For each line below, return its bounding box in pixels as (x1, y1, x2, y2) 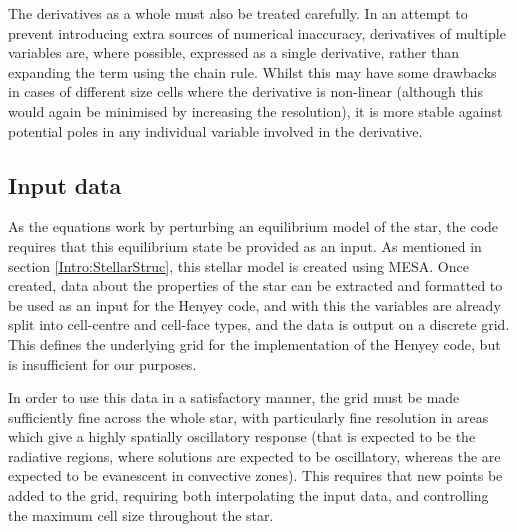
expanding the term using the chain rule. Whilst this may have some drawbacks (8, 61, 497, 82)
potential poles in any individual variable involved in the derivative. (8, 120, 423, 141)
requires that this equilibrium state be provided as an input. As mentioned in (8, 235, 482, 256)
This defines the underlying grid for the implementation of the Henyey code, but (8, 333, 501, 354)
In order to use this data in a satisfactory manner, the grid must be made (8, 387, 460, 408)
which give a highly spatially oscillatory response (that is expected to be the (8, 426, 476, 447)
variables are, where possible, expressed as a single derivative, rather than (8, 42, 460, 63)
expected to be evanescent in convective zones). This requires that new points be (8, 465, 503, 486)
